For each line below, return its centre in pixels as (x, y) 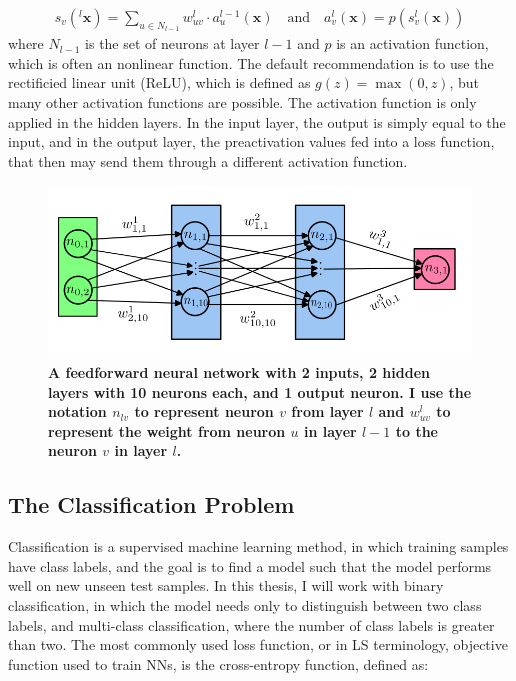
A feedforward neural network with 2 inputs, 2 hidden (239, 371)
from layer (327, 411)
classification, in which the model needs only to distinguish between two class (245, 604)
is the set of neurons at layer (172, 43)
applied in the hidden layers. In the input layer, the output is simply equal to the (257, 121)
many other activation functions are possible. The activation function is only (242, 102)
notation (77, 411)
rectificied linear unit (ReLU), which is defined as (159, 82)
